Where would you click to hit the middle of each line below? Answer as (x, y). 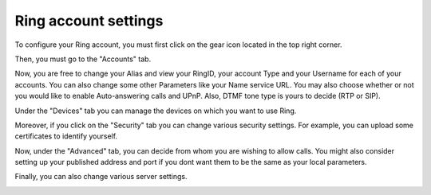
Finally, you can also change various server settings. (101, 177)
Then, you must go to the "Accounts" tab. (83, 59)
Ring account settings (89, 21)
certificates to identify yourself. (66, 136)
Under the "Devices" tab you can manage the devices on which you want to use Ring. (156, 111)
